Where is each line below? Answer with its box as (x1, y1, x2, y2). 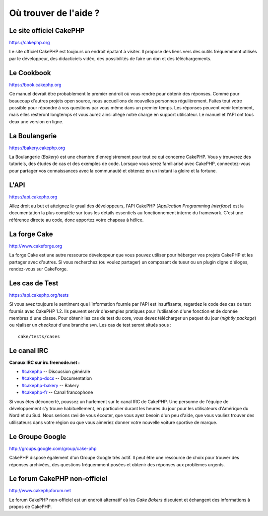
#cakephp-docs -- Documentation (21, 375, 92, 381)
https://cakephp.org (9, 40, 50, 46)
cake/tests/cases (18, 334, 60, 339)
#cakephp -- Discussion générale (21, 368, 90, 375)
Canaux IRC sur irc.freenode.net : (9, 359, 80, 365)
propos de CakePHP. (9, 504, 52, 510)
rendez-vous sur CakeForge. (9, 266, 68, 272)
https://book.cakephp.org (9, 82, 62, 87)
